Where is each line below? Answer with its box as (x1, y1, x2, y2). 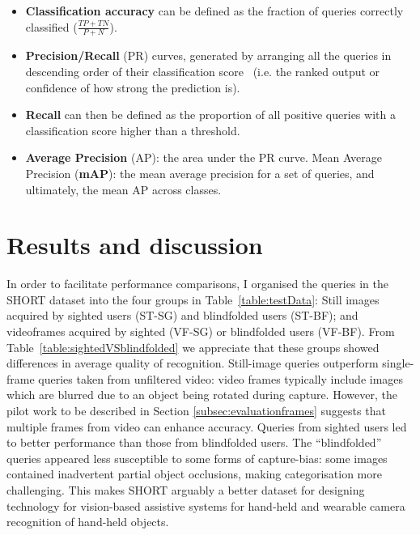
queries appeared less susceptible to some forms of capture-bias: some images (6, 449, 388, 466)
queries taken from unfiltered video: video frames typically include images (38, 370, 404, 387)
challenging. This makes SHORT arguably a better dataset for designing (6, 482, 365, 499)
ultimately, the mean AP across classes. (25, 180, 222, 197)
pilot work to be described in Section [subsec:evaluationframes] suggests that (6, 402, 386, 419)
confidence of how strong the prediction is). (25, 79, 240, 96)
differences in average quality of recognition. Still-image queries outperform (6, 355, 379, 372)
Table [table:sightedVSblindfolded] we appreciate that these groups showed (6, 338, 380, 355)
